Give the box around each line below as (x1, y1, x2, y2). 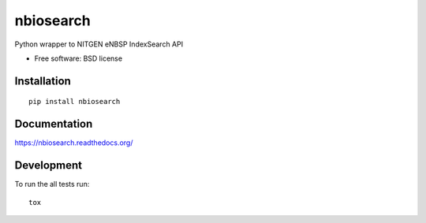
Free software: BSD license (34, 54, 122, 63)
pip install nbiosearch (28, 97, 121, 106)
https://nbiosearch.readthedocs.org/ (14, 138, 133, 147)
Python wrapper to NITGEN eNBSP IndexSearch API (14, 39, 184, 49)
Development (14, 158, 83, 173)
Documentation (14, 117, 93, 131)
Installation (14, 74, 71, 87)
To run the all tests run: (14, 180, 90, 189)
